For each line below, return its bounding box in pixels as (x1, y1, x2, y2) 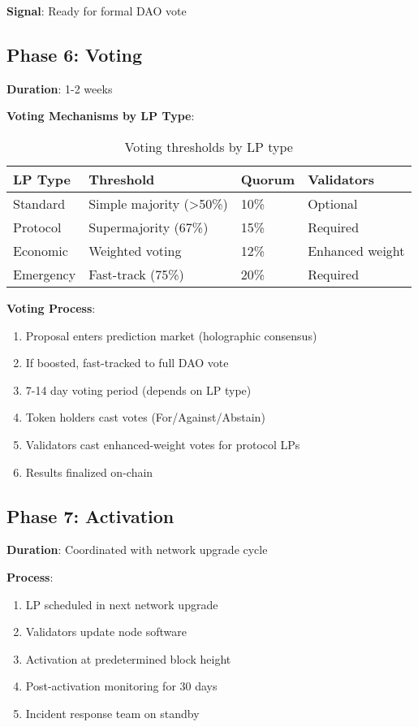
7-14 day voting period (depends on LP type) (25, 381, 252, 398)
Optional (308, 193, 358, 213)
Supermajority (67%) (88, 217, 209, 236)
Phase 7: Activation (6, 503, 175, 528)
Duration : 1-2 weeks (6, 80, 113, 97)
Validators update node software (25, 623, 187, 640)
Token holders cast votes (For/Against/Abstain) (25, 409, 265, 426)
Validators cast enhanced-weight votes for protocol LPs (25, 435, 300, 452)
